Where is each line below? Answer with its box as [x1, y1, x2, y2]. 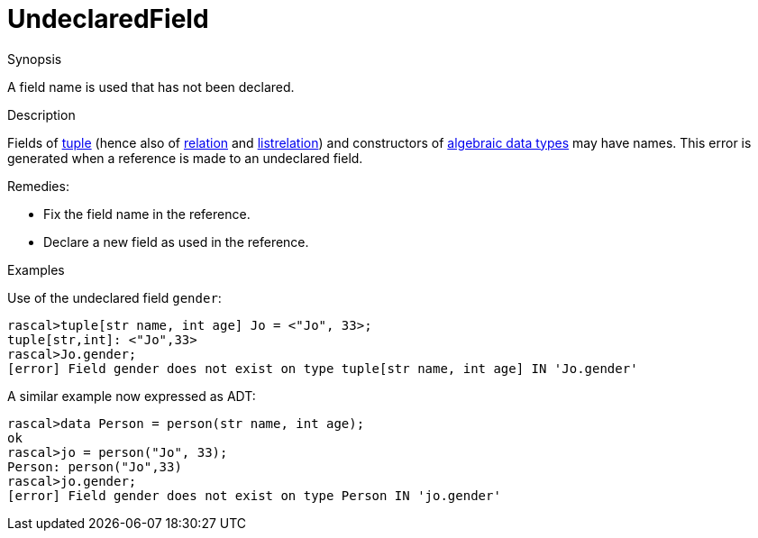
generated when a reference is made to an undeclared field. [7, 150, 363, 166]
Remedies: [7, 178, 69, 194]
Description [7, 106, 76, 123]
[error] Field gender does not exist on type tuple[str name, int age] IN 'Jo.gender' [7, 360, 638, 376]
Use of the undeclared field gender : [7, 289, 222, 305]
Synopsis [7, 50, 62, 67]
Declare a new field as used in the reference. [43, 233, 309, 250]
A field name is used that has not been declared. [7, 78, 295, 95]
